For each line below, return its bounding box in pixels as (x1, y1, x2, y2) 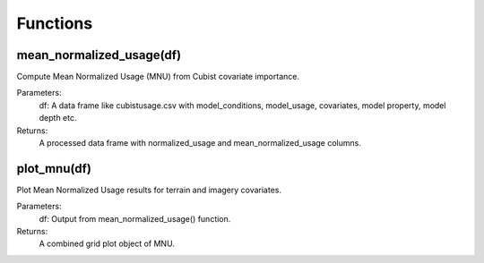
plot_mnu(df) (16, 161, 91, 176)
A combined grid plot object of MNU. (39, 238, 175, 250)
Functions (16, 13, 93, 33)
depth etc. (39, 113, 77, 123)
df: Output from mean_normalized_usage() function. (39, 213, 231, 224)
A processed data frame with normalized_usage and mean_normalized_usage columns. (39, 138, 362, 148)
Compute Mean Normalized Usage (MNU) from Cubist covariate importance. (16, 72, 300, 82)
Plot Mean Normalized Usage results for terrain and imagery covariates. (16, 184, 282, 195)
